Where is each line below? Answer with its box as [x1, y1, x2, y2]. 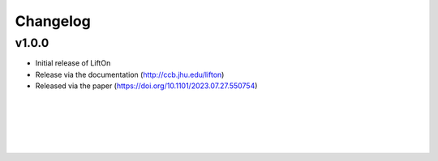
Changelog [15, 12, 91, 30]
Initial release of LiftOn [35, 58, 111, 68]
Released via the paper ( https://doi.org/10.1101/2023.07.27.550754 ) [35, 81, 258, 91]
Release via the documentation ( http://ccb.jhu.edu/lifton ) [35, 70, 225, 79]
